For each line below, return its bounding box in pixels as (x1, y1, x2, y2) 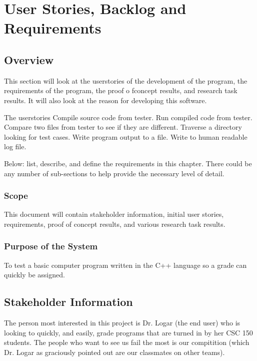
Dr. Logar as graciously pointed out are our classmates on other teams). (4, 346, 225, 357)
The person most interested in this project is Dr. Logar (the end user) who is (4, 317, 240, 328)
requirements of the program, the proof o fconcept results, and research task (4, 85, 237, 96)
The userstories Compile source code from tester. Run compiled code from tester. (4, 112, 252, 122)
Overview (4, 52, 54, 67)
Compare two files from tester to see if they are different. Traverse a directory (4, 122, 242, 132)
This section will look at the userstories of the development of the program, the (4, 75, 247, 86)
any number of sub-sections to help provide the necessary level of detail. (4, 168, 224, 178)
